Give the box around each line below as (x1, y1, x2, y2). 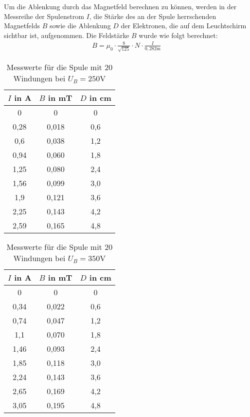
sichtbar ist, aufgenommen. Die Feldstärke (4, 30, 129, 40)
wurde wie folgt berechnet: (139, 30, 218, 40)
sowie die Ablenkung (49, 20, 111, 31)
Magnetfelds (4, 20, 40, 31)
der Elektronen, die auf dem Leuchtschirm (121, 20, 247, 31)
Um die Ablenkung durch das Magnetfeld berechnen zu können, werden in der (4, 1, 237, 11)
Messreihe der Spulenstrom (4, 11, 84, 21)
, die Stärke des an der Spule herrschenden (89, 11, 216, 21)
